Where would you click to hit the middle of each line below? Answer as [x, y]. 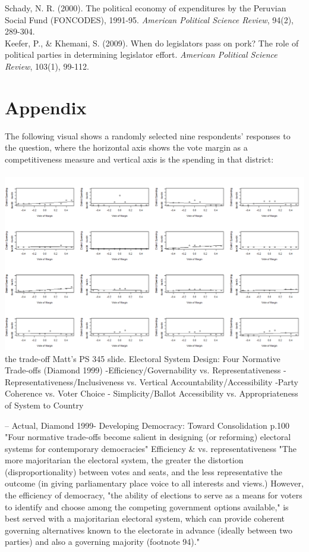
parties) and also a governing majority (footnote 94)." [102, 542]
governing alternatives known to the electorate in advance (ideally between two [149, 530]
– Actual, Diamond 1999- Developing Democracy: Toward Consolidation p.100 [147, 425]
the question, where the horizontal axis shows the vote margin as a [126, 147]
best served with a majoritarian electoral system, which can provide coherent [145, 518]
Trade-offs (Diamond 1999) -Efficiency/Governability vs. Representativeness [143, 370]
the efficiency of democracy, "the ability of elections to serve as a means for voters [154, 495]
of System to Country [44, 405]
